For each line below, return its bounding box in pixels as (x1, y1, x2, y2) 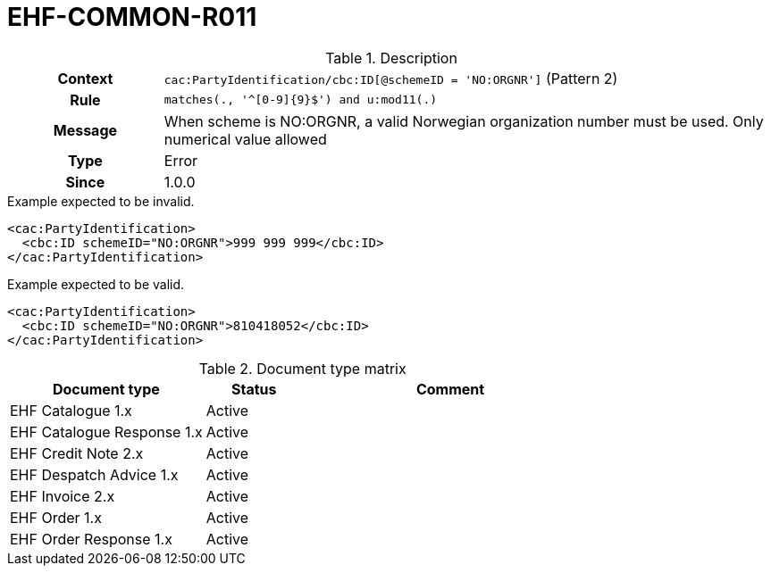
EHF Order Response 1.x (10, 529, 172, 548)
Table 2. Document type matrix (198, 359, 406, 378)
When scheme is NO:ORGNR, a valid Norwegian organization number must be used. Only (163, 112, 764, 130)
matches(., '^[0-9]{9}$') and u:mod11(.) (163, 93, 438, 107)
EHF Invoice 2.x (10, 486, 115, 505)
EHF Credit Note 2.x (10, 444, 144, 462)
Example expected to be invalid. (7, 193, 195, 209)
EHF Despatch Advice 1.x (10, 465, 179, 484)
